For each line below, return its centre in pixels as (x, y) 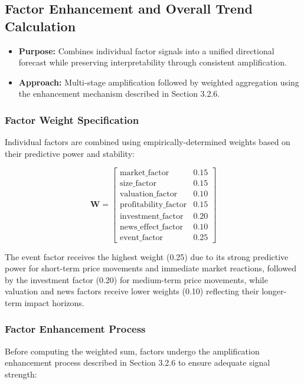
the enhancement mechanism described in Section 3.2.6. (119, 93)
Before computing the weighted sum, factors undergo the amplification (132, 351)
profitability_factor (153, 205)
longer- (274, 291)
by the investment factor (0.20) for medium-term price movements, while (136, 279)
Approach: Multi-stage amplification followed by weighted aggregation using (159, 82)
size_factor (138, 184)
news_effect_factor (151, 227)
